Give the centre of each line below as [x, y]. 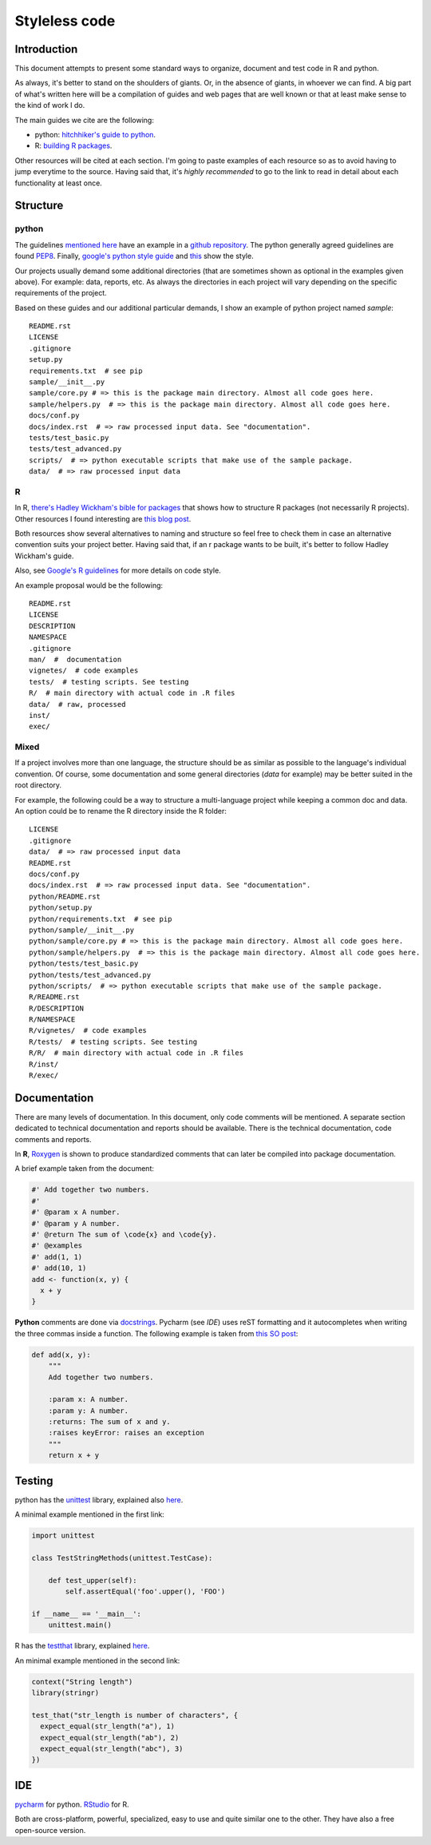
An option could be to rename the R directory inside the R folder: [121, 811]
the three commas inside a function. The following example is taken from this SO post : [156, 1333]
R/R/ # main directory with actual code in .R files [136, 1053]
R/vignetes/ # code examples [88, 1031]
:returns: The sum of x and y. [109, 1422]
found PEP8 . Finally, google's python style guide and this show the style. [134, 256]
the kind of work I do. [50, 105]
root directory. [38, 785]
